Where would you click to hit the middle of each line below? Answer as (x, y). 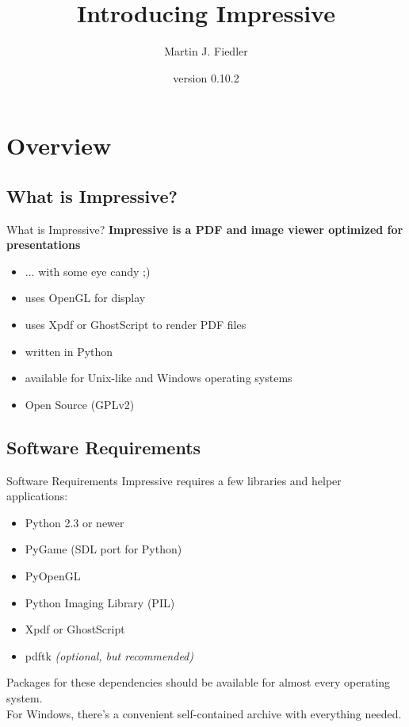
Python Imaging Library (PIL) (100, 602)
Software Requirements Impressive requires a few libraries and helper (174, 480)
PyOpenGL (53, 576)
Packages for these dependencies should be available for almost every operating (199, 682)
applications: (37, 496)
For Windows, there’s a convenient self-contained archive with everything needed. (204, 713)
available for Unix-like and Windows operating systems (159, 378)
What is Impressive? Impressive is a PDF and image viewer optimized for (205, 229)
